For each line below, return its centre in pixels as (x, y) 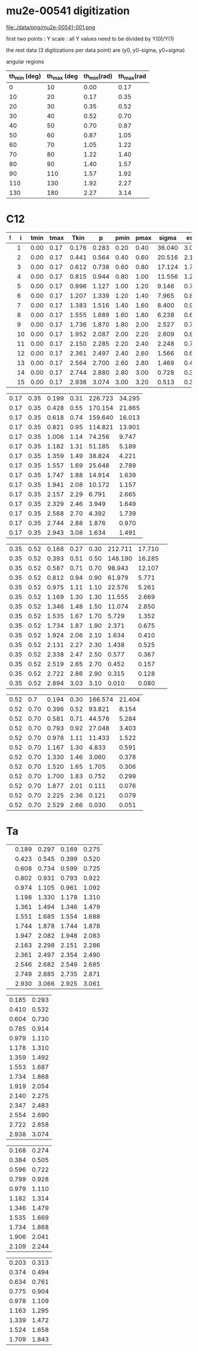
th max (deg (62, 77)
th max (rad (132, 77)
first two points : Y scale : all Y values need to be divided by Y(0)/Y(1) (90, 38)
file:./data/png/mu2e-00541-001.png (51, 27)
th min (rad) (98, 77)
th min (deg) (25, 77)
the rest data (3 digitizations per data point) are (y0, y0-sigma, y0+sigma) (95, 50)
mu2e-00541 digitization (68, 11)
